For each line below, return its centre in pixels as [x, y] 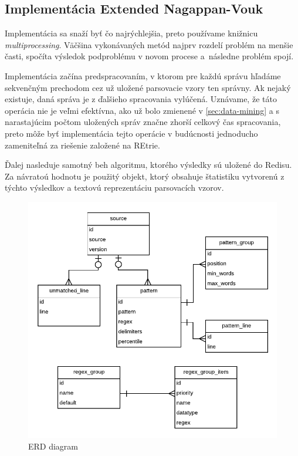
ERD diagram [53, 446]
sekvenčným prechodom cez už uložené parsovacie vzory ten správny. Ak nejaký [148, 87]
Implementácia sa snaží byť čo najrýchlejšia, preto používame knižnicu [131, 33]
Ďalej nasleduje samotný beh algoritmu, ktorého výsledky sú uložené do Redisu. [148, 165]
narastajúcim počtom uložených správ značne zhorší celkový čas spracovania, [143, 122]
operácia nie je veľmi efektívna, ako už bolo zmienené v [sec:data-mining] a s [142, 110]
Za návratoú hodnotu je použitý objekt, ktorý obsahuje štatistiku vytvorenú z [145, 176]
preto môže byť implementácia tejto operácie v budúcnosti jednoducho [131, 133]
